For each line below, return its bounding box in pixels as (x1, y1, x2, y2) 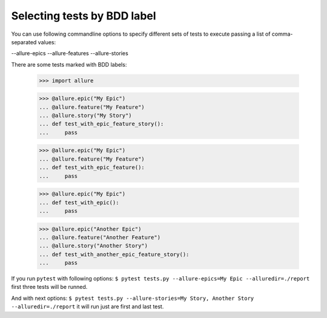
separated (11, 38, 37, 45)
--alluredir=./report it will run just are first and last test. (11, 303, 164, 310)
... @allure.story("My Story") (39, 112, 133, 119)
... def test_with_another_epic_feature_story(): (39, 251, 190, 257)
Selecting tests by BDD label (11, 9, 157, 22)
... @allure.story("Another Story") (39, 242, 148, 250)
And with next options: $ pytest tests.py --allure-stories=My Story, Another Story (11, 294, 254, 302)
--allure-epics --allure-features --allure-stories (11, 50, 128, 57)
